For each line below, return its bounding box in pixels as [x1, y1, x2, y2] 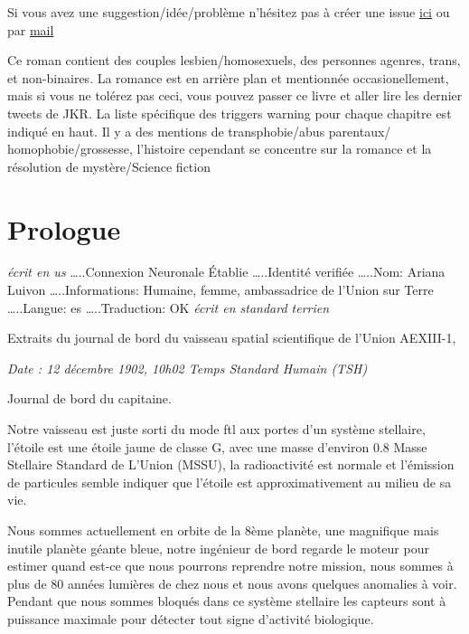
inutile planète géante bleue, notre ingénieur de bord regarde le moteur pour [7, 538, 429, 557]
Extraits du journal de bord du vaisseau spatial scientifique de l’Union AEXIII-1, [7, 328, 456, 347]
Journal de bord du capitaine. [7, 389, 172, 408]
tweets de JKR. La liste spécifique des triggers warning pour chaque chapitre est [7, 103, 452, 122]
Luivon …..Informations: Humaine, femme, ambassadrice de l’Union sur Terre [7, 280, 434, 299]
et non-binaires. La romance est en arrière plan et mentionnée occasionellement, [7, 68, 449, 87]
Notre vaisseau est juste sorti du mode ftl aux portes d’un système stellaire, [7, 420, 426, 439]
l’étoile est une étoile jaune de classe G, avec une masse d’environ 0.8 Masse [7, 437, 427, 456]
